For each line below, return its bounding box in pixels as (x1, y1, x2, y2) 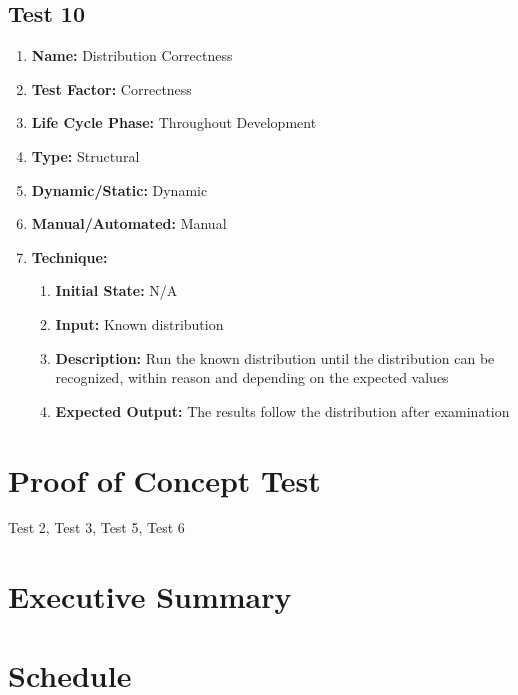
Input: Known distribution (55, 313, 224, 334)
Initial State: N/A (55, 280, 178, 301)
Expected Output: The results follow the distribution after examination (55, 400, 510, 421)
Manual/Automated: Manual (31, 213, 227, 234)
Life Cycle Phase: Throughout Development (31, 112, 317, 133)
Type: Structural (31, 145, 140, 166)
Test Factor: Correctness (31, 78, 192, 99)
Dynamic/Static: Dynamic (31, 179, 208, 200)
